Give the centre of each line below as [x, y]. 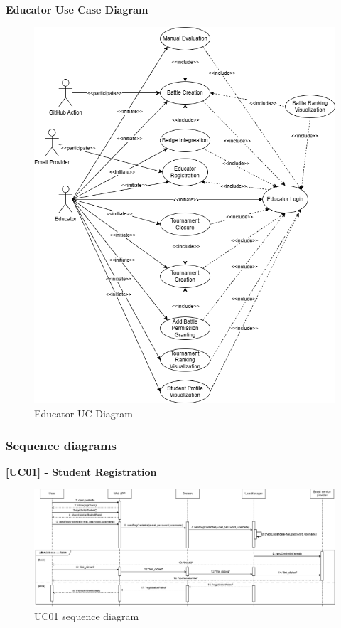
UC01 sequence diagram [87, 616]
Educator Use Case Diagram [77, 9]
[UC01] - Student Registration [81, 471]
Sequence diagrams [61, 445]
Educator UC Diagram [83, 414]
